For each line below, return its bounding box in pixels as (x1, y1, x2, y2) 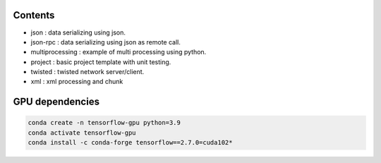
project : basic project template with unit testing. (30, 57, 171, 66)
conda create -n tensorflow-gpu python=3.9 (28, 119, 181, 127)
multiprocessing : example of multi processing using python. (30, 48, 207, 56)
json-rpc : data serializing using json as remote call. (30, 37, 181, 46)
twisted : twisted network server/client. (30, 68, 145, 76)
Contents (13, 9, 55, 21)
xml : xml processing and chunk (30, 78, 123, 86)
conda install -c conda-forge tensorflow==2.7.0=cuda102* (28, 138, 233, 147)
